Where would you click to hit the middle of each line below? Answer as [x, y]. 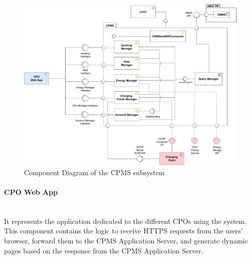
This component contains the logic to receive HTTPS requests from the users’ [123, 231]
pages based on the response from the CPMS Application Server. [104, 250]
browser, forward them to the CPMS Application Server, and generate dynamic [126, 241]
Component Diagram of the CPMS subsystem [94, 172]
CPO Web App [31, 192]
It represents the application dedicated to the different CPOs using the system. [125, 221]
